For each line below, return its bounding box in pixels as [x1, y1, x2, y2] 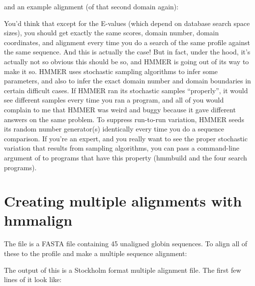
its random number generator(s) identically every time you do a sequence [4, 124, 225, 134]
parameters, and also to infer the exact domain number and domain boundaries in [4, 76, 251, 86]
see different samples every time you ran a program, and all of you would [4, 95, 224, 105]
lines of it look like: [4, 274, 62, 285]
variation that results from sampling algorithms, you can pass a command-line [4, 143, 239, 153]
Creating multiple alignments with [4, 191, 242, 211]
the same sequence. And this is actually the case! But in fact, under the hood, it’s [4, 47, 251, 57]
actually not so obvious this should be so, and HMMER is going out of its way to [4, 56, 249, 66]
